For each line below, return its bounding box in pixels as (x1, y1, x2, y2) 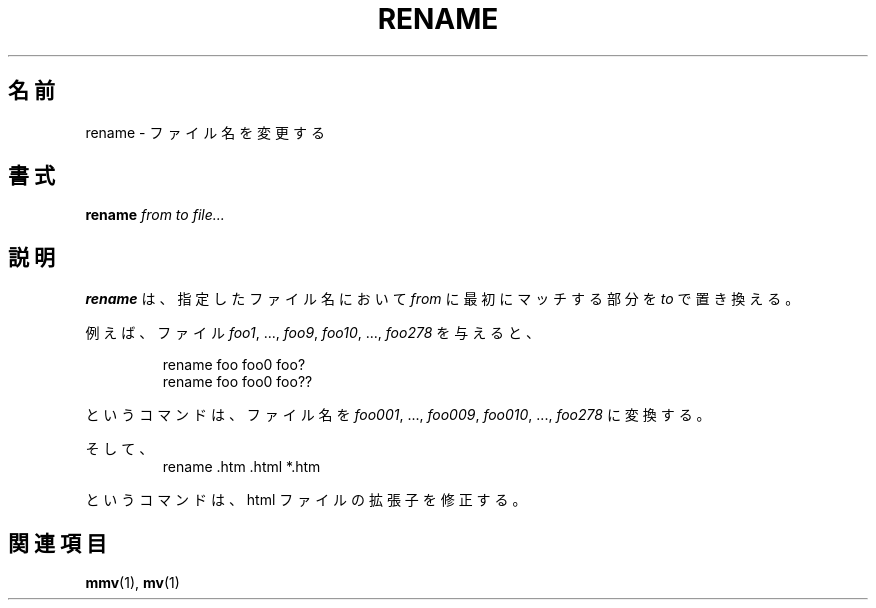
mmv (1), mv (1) (85, 574, 180, 592)
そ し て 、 (85, 440, 154, 458)
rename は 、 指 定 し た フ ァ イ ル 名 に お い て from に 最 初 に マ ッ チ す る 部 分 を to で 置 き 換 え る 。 (85, 290, 800, 308)
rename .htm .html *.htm (162, 458, 321, 476)
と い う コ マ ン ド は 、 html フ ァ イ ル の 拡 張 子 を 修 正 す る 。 (85, 491, 527, 509)
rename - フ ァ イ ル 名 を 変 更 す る (85, 123, 325, 141)
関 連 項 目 (8, 530, 107, 556)
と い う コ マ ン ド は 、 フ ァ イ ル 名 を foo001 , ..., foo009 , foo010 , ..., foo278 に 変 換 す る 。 (85, 406, 711, 424)
